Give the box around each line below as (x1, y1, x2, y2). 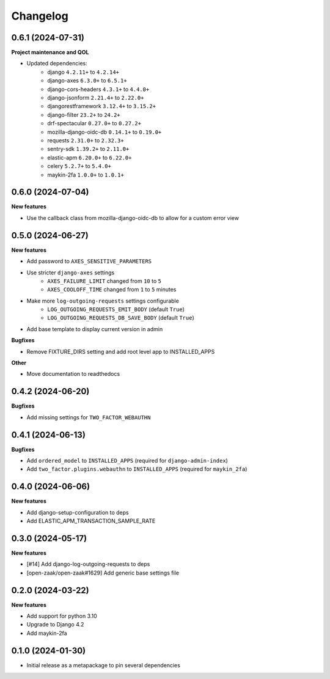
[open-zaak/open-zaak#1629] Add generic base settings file (26, 569, 180, 576)
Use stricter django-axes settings (26, 269, 115, 276)
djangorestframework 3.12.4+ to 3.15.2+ (47, 103, 156, 110)
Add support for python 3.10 (26, 612, 97, 620)
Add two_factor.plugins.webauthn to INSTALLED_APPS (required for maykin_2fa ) (26, 465, 248, 473)
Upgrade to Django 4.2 (26, 621, 84, 628)
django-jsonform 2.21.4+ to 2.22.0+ (47, 94, 144, 101)
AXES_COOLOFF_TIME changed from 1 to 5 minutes (47, 286, 177, 293)
